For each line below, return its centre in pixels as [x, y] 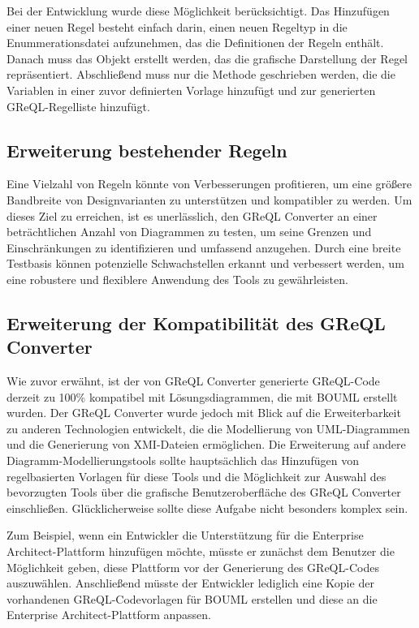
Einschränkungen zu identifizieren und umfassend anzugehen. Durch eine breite [204, 247]
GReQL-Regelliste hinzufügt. [78, 106]
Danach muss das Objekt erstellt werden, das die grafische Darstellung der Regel [207, 58]
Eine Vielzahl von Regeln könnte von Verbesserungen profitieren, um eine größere [209, 184]
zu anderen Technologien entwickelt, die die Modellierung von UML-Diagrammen [208, 428]
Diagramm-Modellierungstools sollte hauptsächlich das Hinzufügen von [183, 460]
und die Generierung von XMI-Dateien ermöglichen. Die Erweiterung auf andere [206, 444]
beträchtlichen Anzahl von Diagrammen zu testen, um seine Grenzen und [189, 232]
